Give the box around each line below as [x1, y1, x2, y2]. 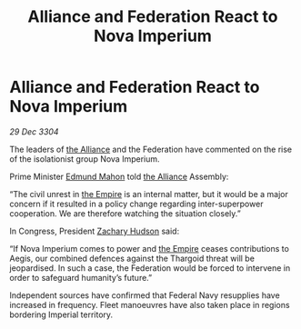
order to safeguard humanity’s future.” [9, 272, 153, 283]
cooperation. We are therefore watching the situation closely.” [9, 207, 241, 219]
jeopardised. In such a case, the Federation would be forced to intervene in [9, 262, 291, 274]
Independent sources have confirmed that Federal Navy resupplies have [9, 289, 280, 301]
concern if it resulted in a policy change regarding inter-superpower [9, 198, 264, 209]
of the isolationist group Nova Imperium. [9, 153, 161, 164]
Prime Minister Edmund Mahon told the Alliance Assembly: [9, 171, 229, 182]
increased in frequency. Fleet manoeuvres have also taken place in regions [9, 299, 290, 310]
